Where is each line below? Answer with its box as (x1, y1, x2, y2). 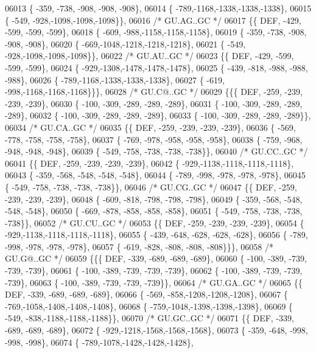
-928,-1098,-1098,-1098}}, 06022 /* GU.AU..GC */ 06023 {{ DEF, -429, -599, (5, 49, 294, 62)
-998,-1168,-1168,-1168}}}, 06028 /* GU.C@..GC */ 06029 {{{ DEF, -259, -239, (5, 85, 303, 98)
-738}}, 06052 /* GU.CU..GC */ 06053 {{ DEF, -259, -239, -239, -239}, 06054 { (5, 216, 304, 229)
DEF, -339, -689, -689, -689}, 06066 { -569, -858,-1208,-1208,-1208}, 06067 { (5, 288, 288, 301)
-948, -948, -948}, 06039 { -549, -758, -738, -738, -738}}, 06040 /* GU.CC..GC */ (5, 145, 308, 158)
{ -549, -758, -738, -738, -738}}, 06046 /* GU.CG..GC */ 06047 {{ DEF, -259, (5, 180, 297, 193)
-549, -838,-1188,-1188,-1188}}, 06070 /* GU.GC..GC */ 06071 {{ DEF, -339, (5, 312, 294, 324)
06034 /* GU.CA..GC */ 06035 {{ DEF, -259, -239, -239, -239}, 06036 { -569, (5, 121, 296, 133)
